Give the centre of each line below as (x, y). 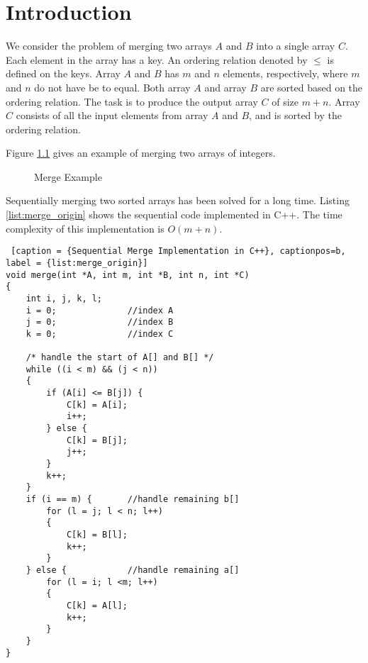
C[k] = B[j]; (97, 440)
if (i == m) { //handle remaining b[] (133, 500)
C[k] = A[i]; (97, 405)
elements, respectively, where (285, 73)
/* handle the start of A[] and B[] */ (120, 358)
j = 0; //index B (100, 322)
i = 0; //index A (100, 310)
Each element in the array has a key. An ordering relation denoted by (157, 59)
